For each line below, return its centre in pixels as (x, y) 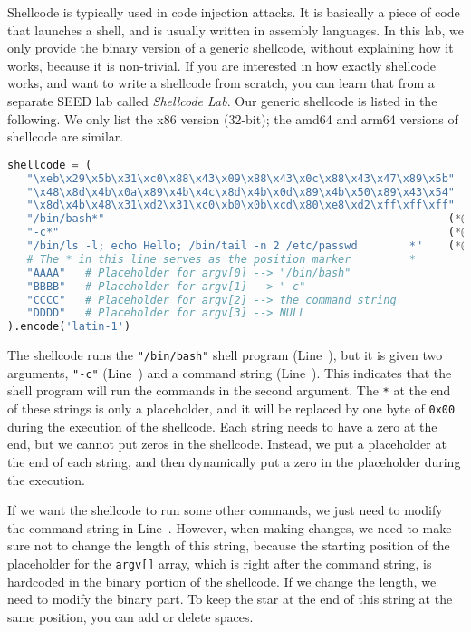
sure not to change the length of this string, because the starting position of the (229, 545)
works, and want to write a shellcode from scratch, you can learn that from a (221, 83)
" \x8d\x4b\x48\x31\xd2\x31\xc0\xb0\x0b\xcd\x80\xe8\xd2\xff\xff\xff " (240, 205)
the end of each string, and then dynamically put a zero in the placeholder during (234, 461)
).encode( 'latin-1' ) (69, 327)
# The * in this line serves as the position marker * (221, 259)
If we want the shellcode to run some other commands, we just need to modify (225, 510)
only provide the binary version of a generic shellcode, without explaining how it (231, 48)
